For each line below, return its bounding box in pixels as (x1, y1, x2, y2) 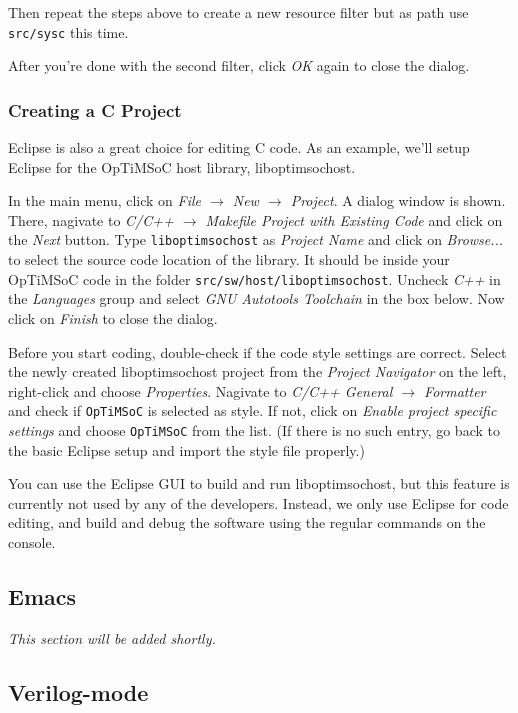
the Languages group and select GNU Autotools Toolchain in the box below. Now (8, 288, 505, 309)
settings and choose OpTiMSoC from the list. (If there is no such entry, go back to (8, 419, 500, 440)
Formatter (424, 380, 486, 401)
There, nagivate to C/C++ (8, 209, 174, 230)
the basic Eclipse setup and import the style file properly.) (8, 439, 365, 460)
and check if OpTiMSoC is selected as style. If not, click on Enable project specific (8, 400, 497, 421)
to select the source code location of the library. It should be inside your (8, 249, 450, 270)
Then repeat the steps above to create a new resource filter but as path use (8, 2, 469, 22)
